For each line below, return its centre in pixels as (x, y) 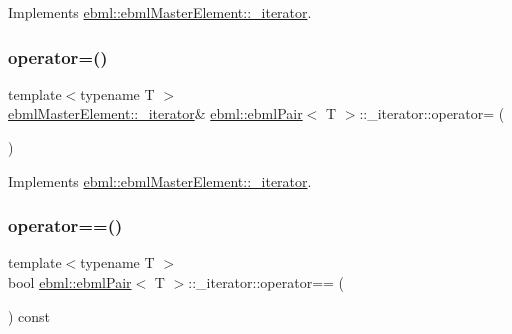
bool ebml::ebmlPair (70, 282)
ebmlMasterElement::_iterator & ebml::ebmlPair (155, 113)
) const (29, 315)
